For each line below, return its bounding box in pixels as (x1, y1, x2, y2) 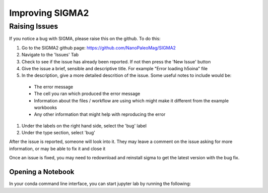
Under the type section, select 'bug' (21, 130, 95, 136)
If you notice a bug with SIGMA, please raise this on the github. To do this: (9, 36, 161, 42)
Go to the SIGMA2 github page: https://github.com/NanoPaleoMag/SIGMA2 (21, 45, 176, 50)
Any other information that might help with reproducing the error (34, 111, 166, 117)
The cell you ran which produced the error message (34, 91, 140, 96)
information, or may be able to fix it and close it (9, 145, 106, 151)
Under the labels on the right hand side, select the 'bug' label (21, 123, 147, 129)
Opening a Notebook (9, 168, 74, 176)
